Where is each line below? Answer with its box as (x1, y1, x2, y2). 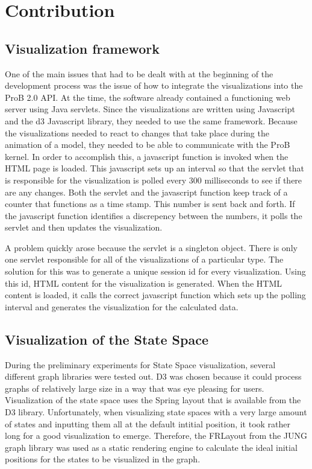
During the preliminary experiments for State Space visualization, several (5, 358, 276, 371)
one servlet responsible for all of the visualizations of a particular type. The (5, 253, 284, 266)
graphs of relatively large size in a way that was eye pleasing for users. (5, 381, 264, 394)
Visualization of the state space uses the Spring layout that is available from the (5, 394, 301, 406)
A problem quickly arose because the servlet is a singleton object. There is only (5, 241, 298, 254)
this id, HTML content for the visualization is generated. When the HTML (5, 276, 282, 289)
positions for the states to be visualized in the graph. (5, 453, 201, 465)
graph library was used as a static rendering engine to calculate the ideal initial (5, 441, 298, 453)
